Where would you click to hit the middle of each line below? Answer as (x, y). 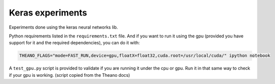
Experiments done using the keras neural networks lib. (64, 27)
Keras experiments (48, 13)
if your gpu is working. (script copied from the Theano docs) (69, 75)
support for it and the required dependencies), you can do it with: (74, 43)
